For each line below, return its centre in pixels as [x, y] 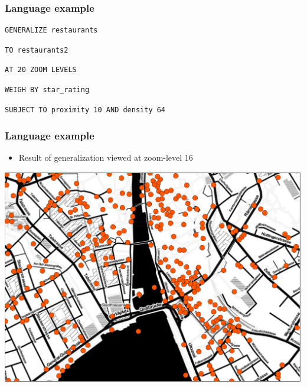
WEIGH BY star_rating [47, 90]
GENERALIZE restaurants [51, 30]
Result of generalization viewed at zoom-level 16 [106, 157]
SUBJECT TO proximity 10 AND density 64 [85, 110]
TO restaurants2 [37, 50]
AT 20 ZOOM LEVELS [41, 70]
